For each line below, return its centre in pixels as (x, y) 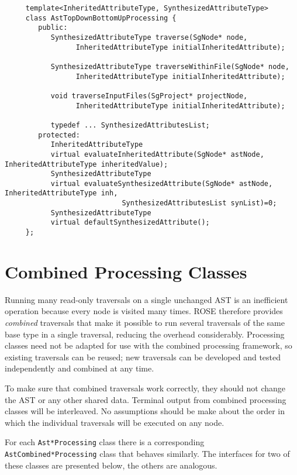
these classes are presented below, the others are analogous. (111, 465)
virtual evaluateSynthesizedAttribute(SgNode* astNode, (162, 183)
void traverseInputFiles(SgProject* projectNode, (149, 96)
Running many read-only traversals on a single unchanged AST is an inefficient (146, 299)
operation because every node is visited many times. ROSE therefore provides (144, 311)
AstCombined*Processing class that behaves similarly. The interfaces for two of (147, 454)
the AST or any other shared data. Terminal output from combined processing (146, 399)
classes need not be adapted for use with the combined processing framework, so (148, 345)
